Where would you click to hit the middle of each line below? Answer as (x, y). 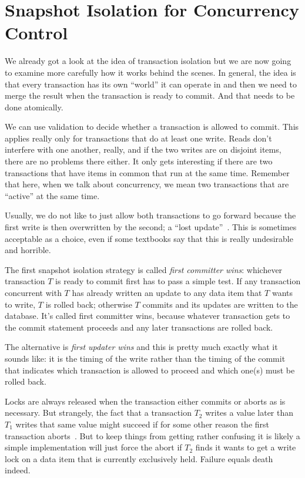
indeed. (18, 470)
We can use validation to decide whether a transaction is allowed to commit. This (152, 127)
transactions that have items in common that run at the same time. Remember (147, 172)
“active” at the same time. (52, 195)
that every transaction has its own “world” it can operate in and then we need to (151, 84)
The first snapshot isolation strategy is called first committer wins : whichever (144, 269)
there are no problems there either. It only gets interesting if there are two (139, 161)
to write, (20, 304)
